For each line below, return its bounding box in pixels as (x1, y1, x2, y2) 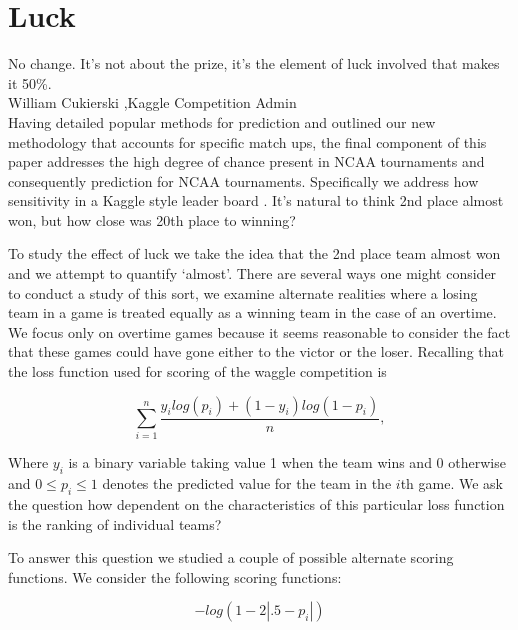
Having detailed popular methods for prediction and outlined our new (8, 111, 436, 132)
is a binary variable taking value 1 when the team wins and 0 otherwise (68, 452, 506, 473)
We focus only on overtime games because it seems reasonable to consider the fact (8, 321, 511, 342)
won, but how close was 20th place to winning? (8, 209, 296, 230)
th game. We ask (400, 473, 503, 494)
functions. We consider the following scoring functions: (8, 566, 342, 587)
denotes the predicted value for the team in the (102, 473, 392, 494)
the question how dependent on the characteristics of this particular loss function (8, 493, 505, 514)
